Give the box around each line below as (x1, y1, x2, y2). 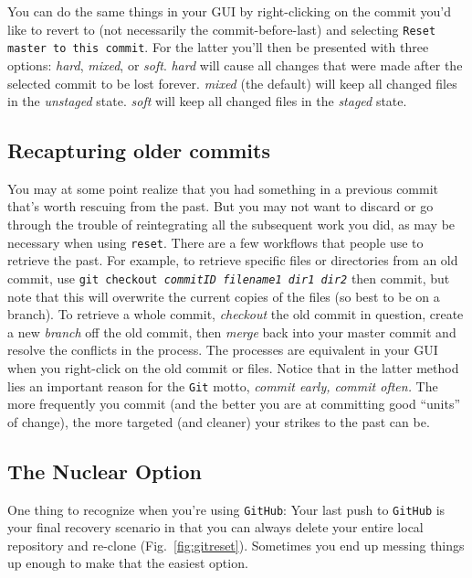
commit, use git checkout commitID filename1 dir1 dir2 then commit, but (7, 268, 450, 287)
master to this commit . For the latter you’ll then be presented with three (7, 37, 429, 57)
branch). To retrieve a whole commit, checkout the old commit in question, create (7, 305, 464, 324)
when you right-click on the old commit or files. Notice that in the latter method (7, 358, 459, 377)
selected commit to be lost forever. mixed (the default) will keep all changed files (7, 73, 457, 92)
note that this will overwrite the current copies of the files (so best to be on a (7, 286, 440, 305)
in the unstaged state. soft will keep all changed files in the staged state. (7, 91, 407, 111)
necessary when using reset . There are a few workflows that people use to (7, 232, 424, 252)
